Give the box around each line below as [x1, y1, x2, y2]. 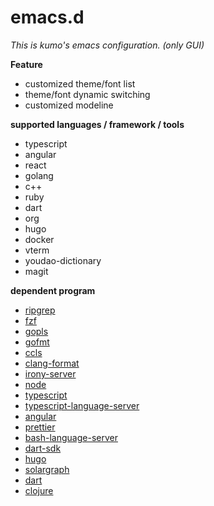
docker [24, 233, 55, 245]
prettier [24, 421, 56, 433]
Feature [10, 58, 43, 70]
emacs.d [10, 6, 85, 29]
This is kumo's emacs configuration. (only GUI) [10, 39, 205, 51]
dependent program [10, 284, 96, 296]
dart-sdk [24, 442, 62, 454]
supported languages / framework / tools [10, 118, 185, 130]
